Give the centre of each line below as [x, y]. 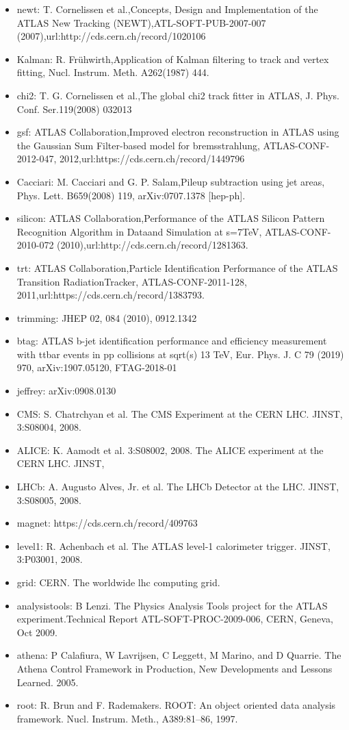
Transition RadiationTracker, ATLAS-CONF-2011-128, [132, 281]
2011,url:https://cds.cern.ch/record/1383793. [111, 295]
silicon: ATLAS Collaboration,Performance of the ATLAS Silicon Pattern [171, 218]
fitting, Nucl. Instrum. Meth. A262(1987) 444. [113, 72]
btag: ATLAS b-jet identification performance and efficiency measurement [172, 341]
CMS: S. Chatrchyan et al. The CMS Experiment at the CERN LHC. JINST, [180, 413]
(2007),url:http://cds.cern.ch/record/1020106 [111, 36]
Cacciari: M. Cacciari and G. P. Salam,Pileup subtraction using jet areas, [171, 181]
